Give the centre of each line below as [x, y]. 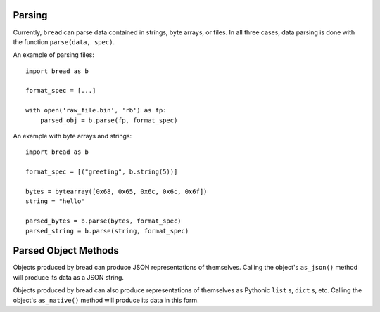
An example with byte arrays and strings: [72, 136]
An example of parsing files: [54, 55]
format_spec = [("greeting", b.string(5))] [102, 172]
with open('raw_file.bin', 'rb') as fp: [96, 110]
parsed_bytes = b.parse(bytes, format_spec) [104, 221]
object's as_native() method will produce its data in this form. [106, 300]
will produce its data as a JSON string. [69, 277]
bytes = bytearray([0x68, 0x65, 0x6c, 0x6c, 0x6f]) [116, 191]
